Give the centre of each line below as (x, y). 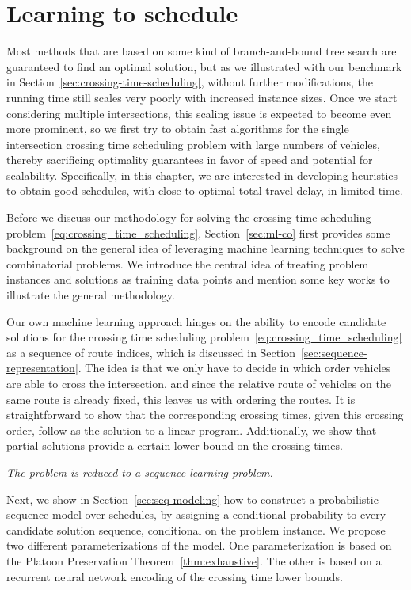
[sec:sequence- (334, 352)
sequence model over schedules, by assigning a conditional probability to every (196, 514)
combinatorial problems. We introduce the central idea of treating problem (188, 263)
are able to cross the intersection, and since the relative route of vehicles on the (199, 383)
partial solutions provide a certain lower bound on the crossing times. (175, 445)
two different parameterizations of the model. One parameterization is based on (199, 545)
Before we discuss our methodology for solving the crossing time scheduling (189, 217)
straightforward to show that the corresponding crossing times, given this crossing (205, 415)
